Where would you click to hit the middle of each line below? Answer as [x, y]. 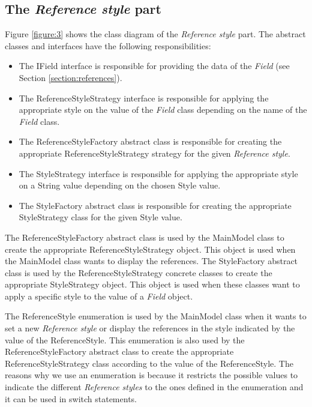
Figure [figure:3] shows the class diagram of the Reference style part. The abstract [155, 34]
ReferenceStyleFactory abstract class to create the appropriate [119, 351]
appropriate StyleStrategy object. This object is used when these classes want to [152, 284]
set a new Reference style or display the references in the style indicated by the [150, 328]
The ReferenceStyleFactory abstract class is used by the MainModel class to [145, 237]
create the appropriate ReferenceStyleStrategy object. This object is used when [150, 249]
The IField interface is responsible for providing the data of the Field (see [154, 66]
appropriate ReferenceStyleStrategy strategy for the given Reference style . [154, 153]
